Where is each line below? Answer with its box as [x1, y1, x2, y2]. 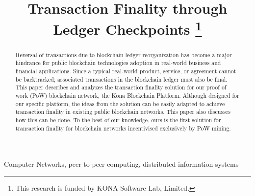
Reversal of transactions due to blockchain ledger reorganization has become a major [15, 50, 232, 59]
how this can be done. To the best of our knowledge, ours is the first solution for [15, 115, 221, 124]
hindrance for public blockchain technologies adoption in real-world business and [15, 59, 221, 67]
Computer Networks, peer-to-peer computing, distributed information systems [4, 159, 239, 169]
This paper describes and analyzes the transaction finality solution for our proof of [15, 83, 227, 91]
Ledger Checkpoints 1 [53, 17, 202, 39]
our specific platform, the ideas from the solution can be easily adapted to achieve [15, 99, 225, 108]
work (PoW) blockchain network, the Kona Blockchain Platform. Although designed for [15, 91, 239, 99]
